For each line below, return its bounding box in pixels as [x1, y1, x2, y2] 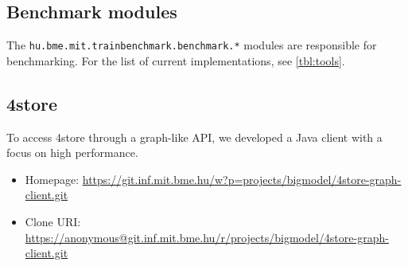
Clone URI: [25, 213, 81, 230]
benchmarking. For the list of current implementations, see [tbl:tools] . [6, 52, 345, 68]
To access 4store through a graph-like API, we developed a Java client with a [6, 128, 383, 145]
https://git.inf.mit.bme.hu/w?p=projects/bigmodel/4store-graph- [82, 170, 402, 187]
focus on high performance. [6, 144, 138, 161]
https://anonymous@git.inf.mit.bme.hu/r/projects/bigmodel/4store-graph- [25, 229, 389, 245]
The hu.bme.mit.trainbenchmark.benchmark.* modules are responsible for [6, 37, 377, 53]
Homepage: [25, 170, 80, 187]
